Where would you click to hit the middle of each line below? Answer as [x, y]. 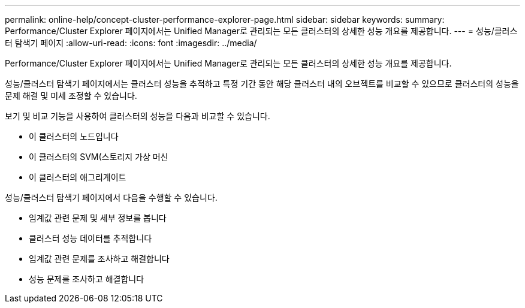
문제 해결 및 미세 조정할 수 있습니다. [71, 96]
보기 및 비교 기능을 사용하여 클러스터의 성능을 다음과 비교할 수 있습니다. [138, 116]
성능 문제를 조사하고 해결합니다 [87, 279]
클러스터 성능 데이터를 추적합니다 [90, 238]
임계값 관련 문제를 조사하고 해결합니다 [99, 259]
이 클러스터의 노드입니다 [74, 136]
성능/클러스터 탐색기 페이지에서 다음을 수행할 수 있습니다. [111, 197]
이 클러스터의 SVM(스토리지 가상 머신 [99, 157]
